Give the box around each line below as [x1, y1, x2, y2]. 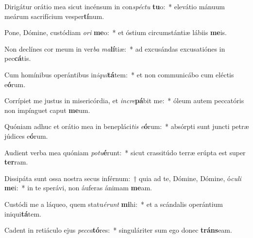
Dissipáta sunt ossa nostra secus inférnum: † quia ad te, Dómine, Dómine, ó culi [4, 173, 241, 183]
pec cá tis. [4, 53, 31, 63]
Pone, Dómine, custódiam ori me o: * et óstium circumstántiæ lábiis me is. [4, 27, 227, 37]
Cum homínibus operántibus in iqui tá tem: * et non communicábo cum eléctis [4, 69, 234, 79]
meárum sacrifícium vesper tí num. [4, 11, 104, 21]
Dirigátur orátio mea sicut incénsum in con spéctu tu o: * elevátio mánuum [4, 1, 225, 11]
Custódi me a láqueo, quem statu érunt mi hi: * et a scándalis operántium [4, 199, 223, 209]
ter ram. [4, 157, 28, 167]
